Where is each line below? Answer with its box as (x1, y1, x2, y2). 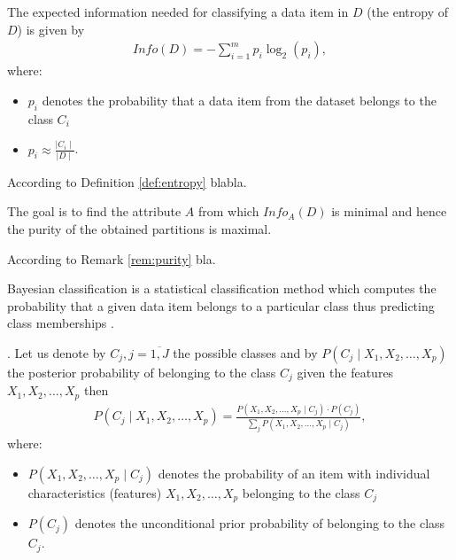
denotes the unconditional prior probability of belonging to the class (74, 514, 445, 533)
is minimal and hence (331, 202, 447, 221)
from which (197, 202, 259, 221)
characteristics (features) (27, 484, 162, 502)
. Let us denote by (7, 343, 106, 362)
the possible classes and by (173, 343, 318, 362)
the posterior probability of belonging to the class (7, 362, 276, 381)
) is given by (17, 19, 85, 38)
